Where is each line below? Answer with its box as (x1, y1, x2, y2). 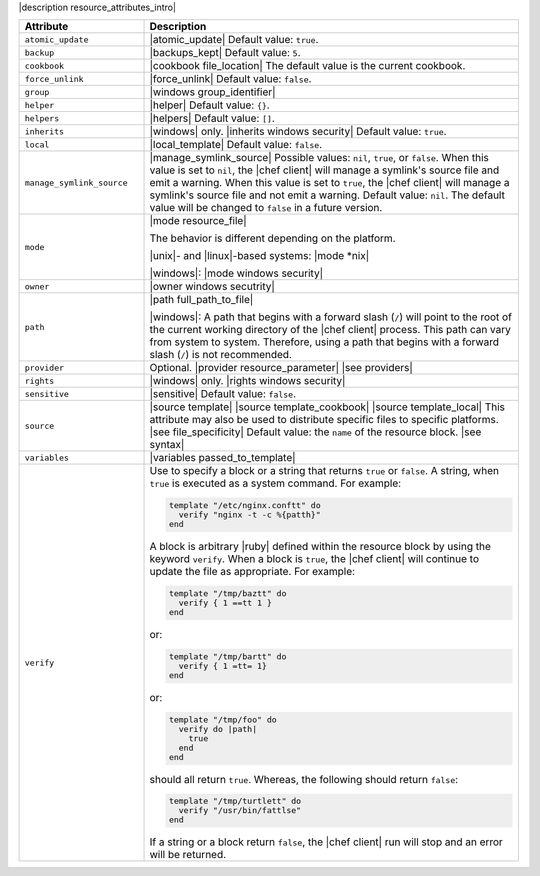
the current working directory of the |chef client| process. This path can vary (149, 323, 512, 337)
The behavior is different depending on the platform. (149, 231, 396, 245)
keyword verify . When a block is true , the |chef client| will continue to (149, 552, 480, 566)
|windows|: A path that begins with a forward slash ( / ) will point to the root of (149, 310, 512, 324)
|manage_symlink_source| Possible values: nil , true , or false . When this (149, 151, 489, 165)
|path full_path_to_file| (149, 293, 254, 307)
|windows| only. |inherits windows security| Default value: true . (149, 125, 447, 139)
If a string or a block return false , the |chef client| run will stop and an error (149, 835, 504, 849)
